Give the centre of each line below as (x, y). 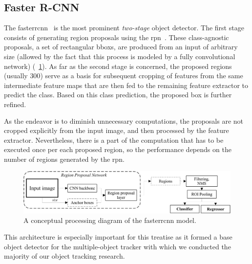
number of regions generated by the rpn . (64, 159)
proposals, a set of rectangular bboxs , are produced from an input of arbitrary (121, 47)
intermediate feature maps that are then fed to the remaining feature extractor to (126, 85)
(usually (16, 76)
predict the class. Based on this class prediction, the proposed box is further (118, 95)
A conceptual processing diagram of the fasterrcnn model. (110, 220)
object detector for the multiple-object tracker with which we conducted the (117, 246)
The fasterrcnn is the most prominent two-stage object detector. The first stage (124, 28)
